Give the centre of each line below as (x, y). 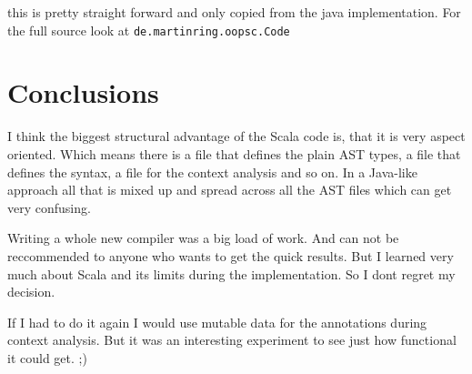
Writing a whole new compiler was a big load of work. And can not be (203, 238)
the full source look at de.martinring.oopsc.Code (149, 30)
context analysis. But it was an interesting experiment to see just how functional (232, 340)
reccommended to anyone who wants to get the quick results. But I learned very (231, 255)
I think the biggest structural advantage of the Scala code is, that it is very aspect (236, 136)
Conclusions (83, 92)
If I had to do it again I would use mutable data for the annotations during (217, 322)
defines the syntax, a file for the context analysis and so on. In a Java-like (212, 172)
